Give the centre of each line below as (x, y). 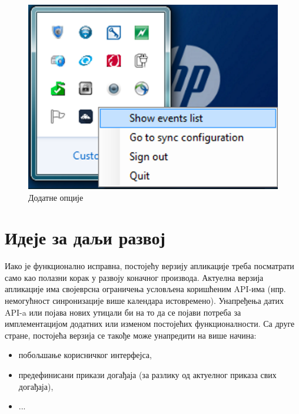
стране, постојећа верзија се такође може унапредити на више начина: (131, 335)
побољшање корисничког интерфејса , (85, 355)
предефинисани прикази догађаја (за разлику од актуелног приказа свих (147, 374)
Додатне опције (56, 197)
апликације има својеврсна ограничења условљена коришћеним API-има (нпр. (145, 289)
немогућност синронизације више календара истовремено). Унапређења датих (144, 300)
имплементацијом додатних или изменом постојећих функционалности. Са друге (150, 324)
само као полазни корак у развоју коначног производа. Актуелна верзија (134, 277)
